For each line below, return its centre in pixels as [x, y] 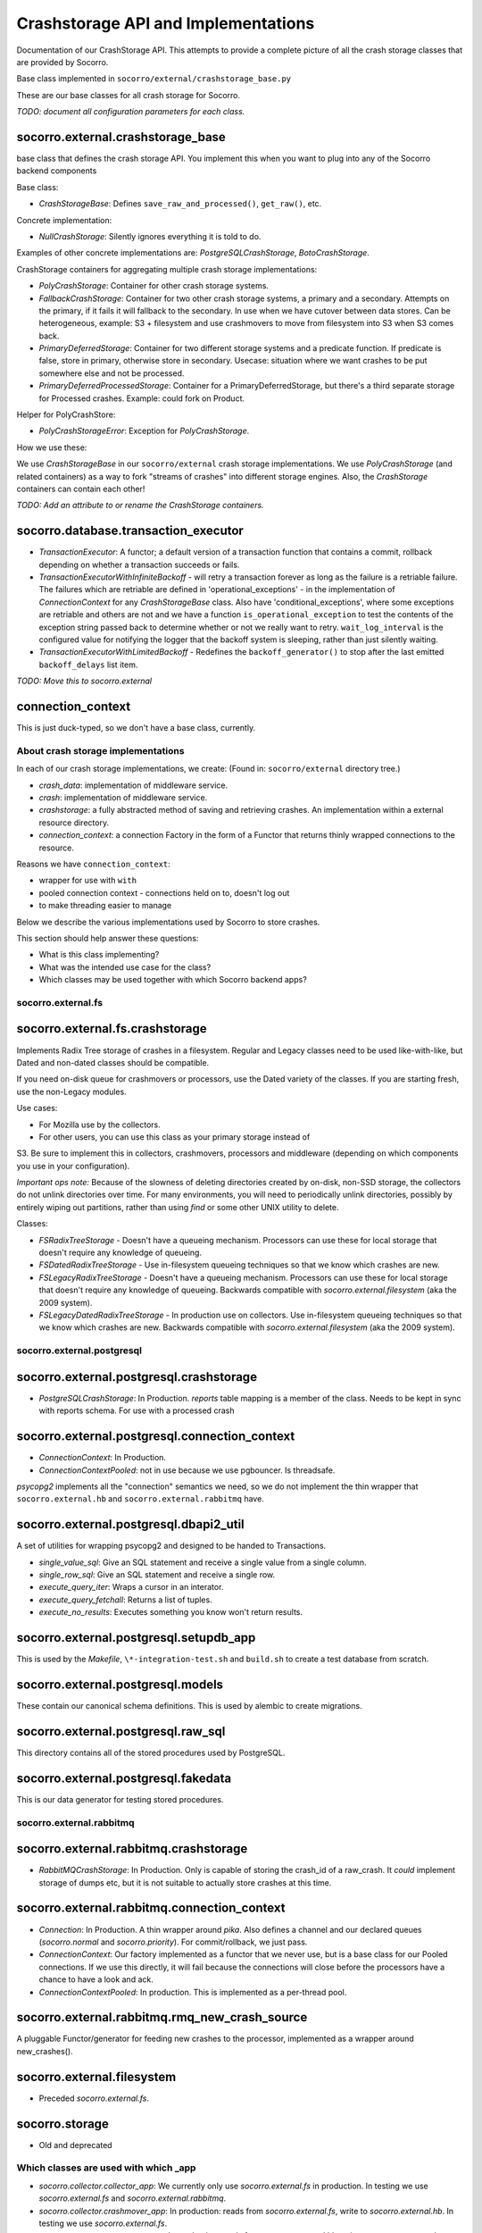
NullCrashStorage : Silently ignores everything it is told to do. [150, 236]
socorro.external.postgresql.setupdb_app [136, 1638]
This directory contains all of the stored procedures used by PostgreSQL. [151, 1752]
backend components [57, 171]
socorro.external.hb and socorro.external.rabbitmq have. [141, 1499]
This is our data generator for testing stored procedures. [120, 1799]
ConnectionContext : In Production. [103, 1458]
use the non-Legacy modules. [71, 1091]
